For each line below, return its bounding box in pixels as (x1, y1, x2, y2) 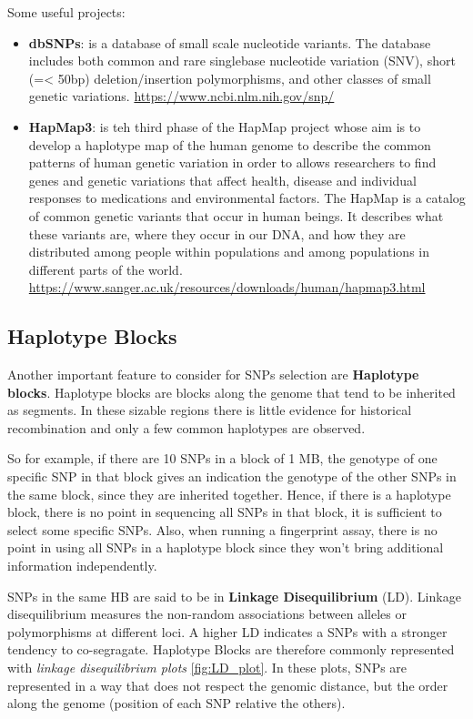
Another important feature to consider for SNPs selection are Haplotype (7, 365, 419, 384)
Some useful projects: (7, 3, 126, 21)
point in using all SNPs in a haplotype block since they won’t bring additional (7, 538, 444, 557)
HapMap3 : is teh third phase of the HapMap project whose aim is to (28, 116, 421, 136)
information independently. (7, 556, 157, 575)
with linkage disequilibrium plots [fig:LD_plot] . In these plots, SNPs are (7, 658, 408, 677)
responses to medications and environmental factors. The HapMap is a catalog (28, 188, 466, 208)
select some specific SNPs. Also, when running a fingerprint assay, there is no (7, 520, 438, 539)
